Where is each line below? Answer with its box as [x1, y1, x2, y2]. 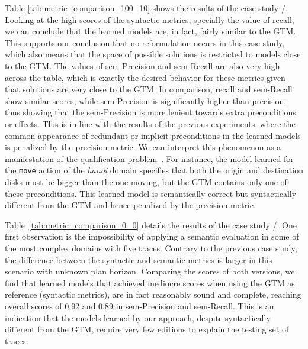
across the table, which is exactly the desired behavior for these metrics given [5, 71, 285, 83]
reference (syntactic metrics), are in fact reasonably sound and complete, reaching [5, 288, 301, 300]
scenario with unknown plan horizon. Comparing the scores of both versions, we [5, 265, 295, 277]
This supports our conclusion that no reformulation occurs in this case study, [5, 36, 285, 49]
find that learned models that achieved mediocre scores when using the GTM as [5, 276, 295, 289]
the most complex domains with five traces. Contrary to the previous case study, [5, 241, 297, 254]
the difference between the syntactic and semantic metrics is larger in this [5, 253, 272, 266]
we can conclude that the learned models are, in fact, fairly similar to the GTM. [5, 25, 296, 37]
